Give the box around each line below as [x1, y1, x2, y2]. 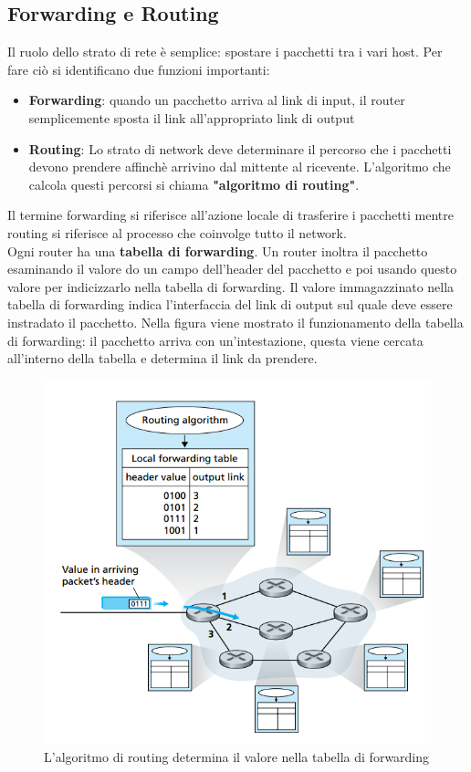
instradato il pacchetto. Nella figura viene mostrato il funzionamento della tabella [7, 312, 464, 331]
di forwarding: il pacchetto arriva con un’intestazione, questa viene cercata [7, 330, 424, 349]
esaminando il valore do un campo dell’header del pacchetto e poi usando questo [7, 259, 457, 278]
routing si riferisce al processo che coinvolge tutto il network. [7, 223, 347, 242]
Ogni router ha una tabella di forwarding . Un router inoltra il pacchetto [7, 241, 428, 260]
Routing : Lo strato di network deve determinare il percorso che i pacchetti [28, 139, 452, 158]
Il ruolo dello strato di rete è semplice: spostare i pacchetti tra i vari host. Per [7, 42, 443, 61]
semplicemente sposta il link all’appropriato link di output [28, 108, 355, 127]
